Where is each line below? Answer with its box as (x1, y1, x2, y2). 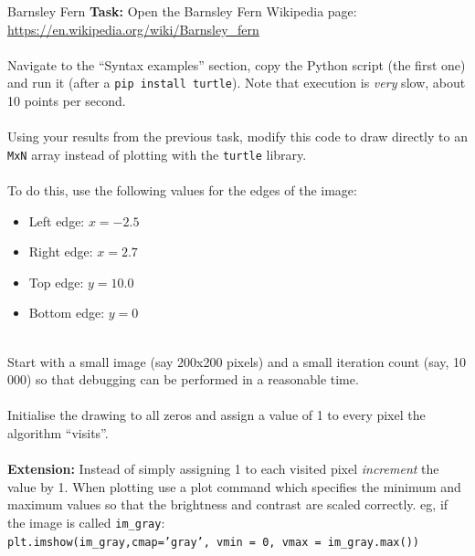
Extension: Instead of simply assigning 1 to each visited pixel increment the (7, 459, 439, 478)
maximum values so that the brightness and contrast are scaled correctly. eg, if (7, 495, 449, 514)
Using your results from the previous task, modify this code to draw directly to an (7, 127, 468, 146)
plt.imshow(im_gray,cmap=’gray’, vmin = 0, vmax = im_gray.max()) (7, 535, 420, 549)
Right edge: (28, 242, 93, 261)
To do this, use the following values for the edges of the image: (7, 181, 357, 200)
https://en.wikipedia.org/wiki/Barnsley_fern (7, 19, 259, 38)
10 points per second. (7, 91, 126, 110)
